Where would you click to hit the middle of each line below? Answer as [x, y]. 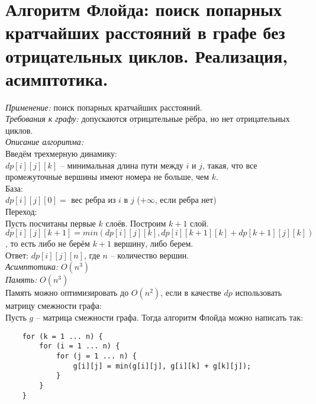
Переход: [21, 211]
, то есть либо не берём [48, 243]
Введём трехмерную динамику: [61, 153]
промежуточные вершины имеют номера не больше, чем [107, 177]
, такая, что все [230, 165]
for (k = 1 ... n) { [62, 336]
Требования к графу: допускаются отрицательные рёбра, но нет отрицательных [148, 119]
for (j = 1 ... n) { [96, 356]
